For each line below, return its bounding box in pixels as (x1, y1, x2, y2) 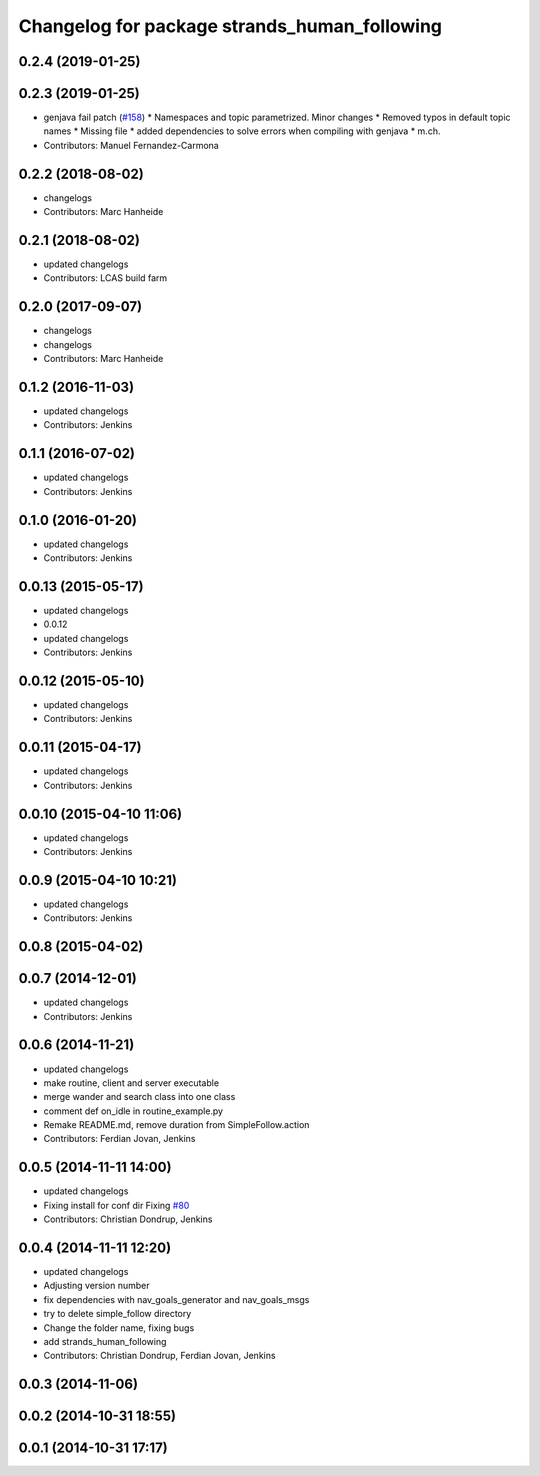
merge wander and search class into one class (43, 1091, 236, 1103)
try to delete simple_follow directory (43, 1308, 192, 1320)
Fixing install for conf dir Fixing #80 (43, 1199, 190, 1211)
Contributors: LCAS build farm (43, 272, 168, 284)
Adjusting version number (43, 1280, 150, 1292)
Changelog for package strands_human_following (18, 15, 443, 37)
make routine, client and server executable (43, 1076, 220, 1089)
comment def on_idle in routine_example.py (43, 1105, 224, 1117)
